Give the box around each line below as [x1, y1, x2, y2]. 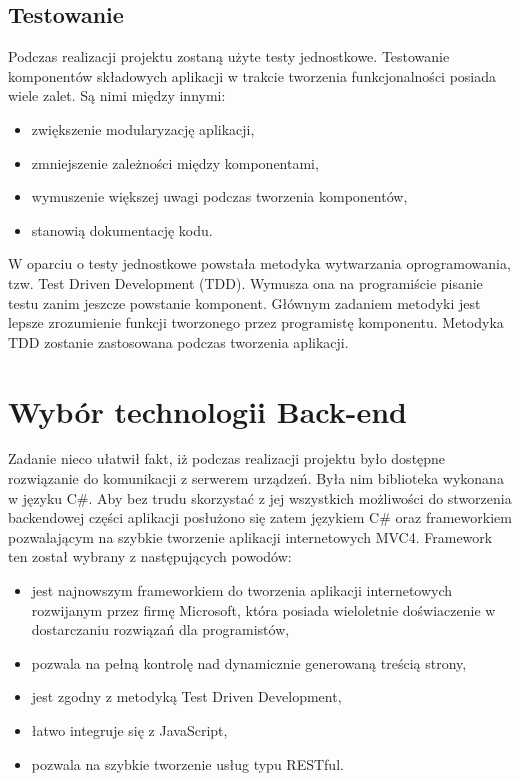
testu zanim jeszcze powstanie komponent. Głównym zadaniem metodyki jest [8, 292, 481, 313]
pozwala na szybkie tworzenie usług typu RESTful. [31, 753, 344, 774]
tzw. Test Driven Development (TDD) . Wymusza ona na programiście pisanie [8, 272, 483, 293]
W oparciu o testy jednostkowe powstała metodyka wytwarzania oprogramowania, [8, 253, 511, 274]
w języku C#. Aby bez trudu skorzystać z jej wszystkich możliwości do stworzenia [8, 487, 512, 508]
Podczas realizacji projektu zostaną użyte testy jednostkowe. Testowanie [8, 46, 450, 67]
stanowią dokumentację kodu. [31, 219, 213, 240]
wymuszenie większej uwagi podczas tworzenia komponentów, [31, 186, 408, 207]
